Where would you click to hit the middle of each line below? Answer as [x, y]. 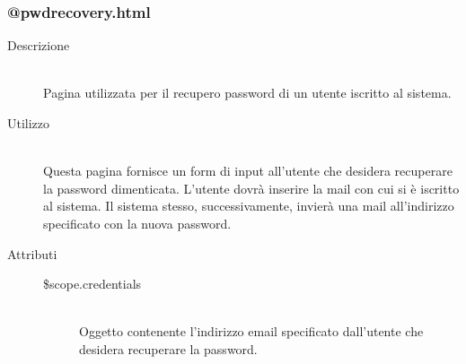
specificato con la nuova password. [137, 223]
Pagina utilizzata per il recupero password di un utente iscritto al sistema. [247, 93]
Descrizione [39, 45]
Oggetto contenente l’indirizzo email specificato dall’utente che [251, 331]
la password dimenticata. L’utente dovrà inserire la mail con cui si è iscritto [251, 188]
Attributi [32, 253]
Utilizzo [29, 123]
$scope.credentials [92, 284]
